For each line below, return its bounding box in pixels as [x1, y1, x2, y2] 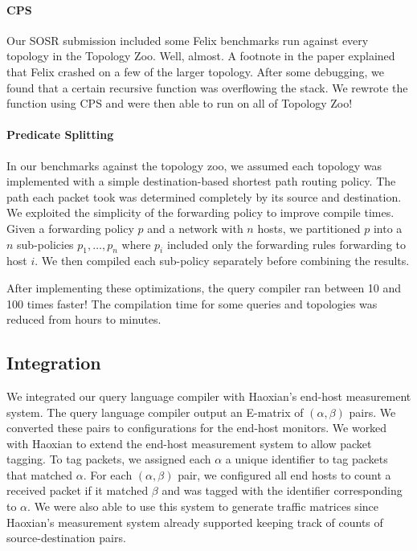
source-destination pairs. [6, 529, 126, 546]
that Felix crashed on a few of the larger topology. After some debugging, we [6, 63, 384, 80]
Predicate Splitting [6, 126, 114, 143]
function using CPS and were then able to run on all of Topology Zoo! [6, 95, 353, 112]
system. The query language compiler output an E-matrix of [6, 403, 304, 420]
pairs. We [349, 403, 396, 420]
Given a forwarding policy [6, 219, 134, 236]
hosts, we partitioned [257, 219, 361, 236]
